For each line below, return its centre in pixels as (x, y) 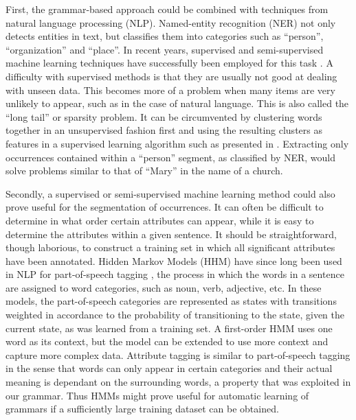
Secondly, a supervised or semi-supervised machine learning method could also (170, 193)
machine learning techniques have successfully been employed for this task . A (169, 63)
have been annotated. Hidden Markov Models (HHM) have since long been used (174, 260)
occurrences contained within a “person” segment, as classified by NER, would (171, 157)
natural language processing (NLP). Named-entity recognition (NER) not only (171, 22)
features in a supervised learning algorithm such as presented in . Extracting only (177, 143)
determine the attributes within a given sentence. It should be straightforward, (171, 234)
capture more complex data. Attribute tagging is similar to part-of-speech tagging (178, 354)
